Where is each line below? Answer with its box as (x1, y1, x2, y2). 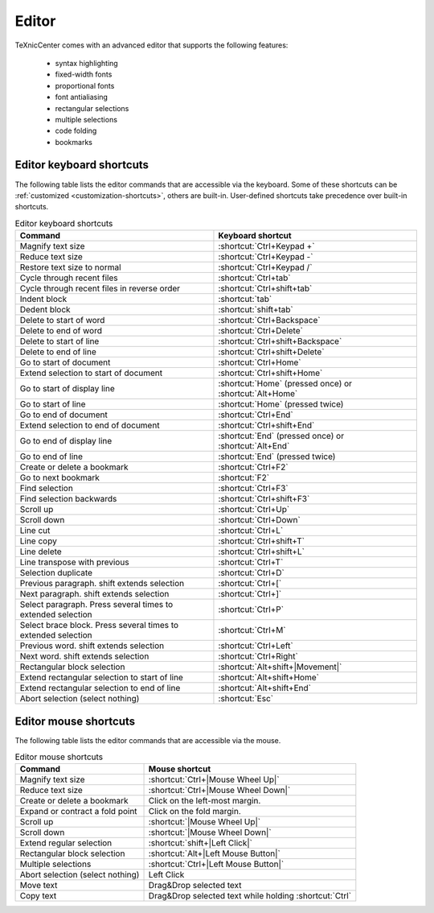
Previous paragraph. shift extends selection (19, 578, 185, 589)
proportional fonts (55, 81, 115, 90)
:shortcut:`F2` (218, 472, 269, 483)
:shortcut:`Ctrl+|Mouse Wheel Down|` (148, 785, 291, 796)
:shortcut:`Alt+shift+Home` (218, 672, 319, 684)
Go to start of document (19, 357, 111, 368)
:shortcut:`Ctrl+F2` (218, 461, 289, 473)
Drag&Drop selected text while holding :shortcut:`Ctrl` (148, 890, 352, 902)
